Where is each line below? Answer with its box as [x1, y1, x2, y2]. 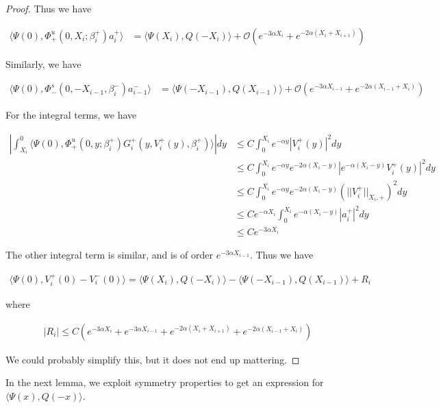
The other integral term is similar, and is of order [5, 248, 214, 262]
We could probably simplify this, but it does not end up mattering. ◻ [5, 352, 300, 366]
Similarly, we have [5, 56, 81, 71]
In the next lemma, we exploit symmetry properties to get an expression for [5, 375, 324, 389]
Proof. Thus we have [5, 1, 92, 15]
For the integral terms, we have [5, 108, 137, 122]
